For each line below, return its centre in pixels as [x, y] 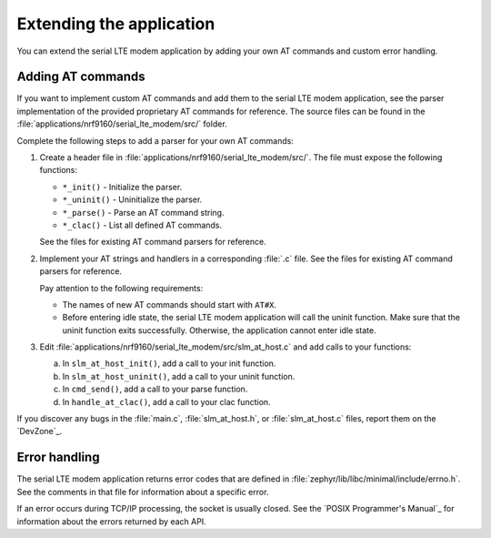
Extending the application [116, 24]
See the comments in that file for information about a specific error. [143, 492]
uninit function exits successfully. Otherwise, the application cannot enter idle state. [219, 330]
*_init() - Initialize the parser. [122, 187]
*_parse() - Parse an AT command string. [143, 212]
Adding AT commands [81, 77]
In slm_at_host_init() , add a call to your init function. [169, 363]
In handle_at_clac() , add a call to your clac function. [167, 401]
